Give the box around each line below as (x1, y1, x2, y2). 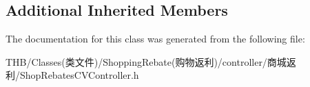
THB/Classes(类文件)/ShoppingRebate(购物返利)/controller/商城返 (6, 54, 296, 69)
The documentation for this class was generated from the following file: (6, 32, 305, 46)
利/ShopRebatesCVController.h (6, 68, 139, 82)
